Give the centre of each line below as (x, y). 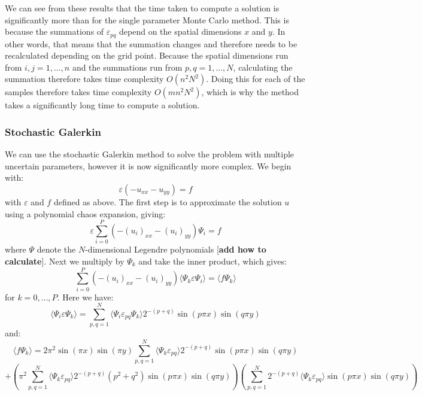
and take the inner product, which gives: (212, 261)
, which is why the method (250, 92)
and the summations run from (127, 67)
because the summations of (54, 31)
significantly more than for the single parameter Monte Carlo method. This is (147, 19)
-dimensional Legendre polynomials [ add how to (176, 249)
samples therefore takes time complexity (78, 92)
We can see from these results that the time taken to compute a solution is (142, 8)
